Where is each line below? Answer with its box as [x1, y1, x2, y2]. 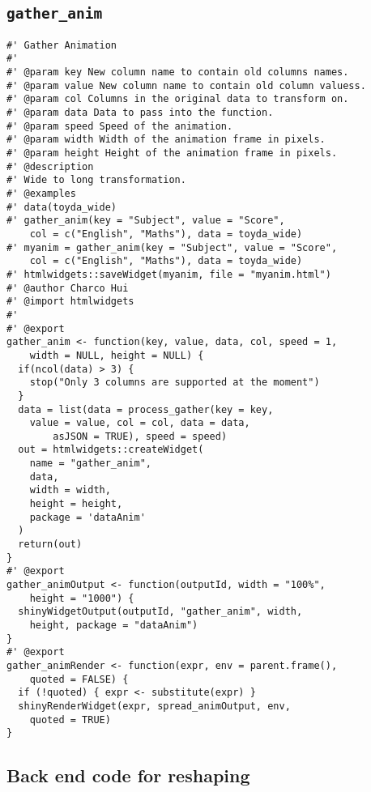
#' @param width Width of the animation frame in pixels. [6, 134, 326, 146]
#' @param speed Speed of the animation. [6, 120, 233, 132]
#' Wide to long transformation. [6, 174, 186, 186]
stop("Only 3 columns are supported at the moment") [29, 377, 320, 389]
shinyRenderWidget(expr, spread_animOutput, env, [18, 700, 291, 712]
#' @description [6, 160, 94, 172]
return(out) [18, 539, 83, 551]
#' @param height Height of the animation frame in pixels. [6, 147, 338, 160]
